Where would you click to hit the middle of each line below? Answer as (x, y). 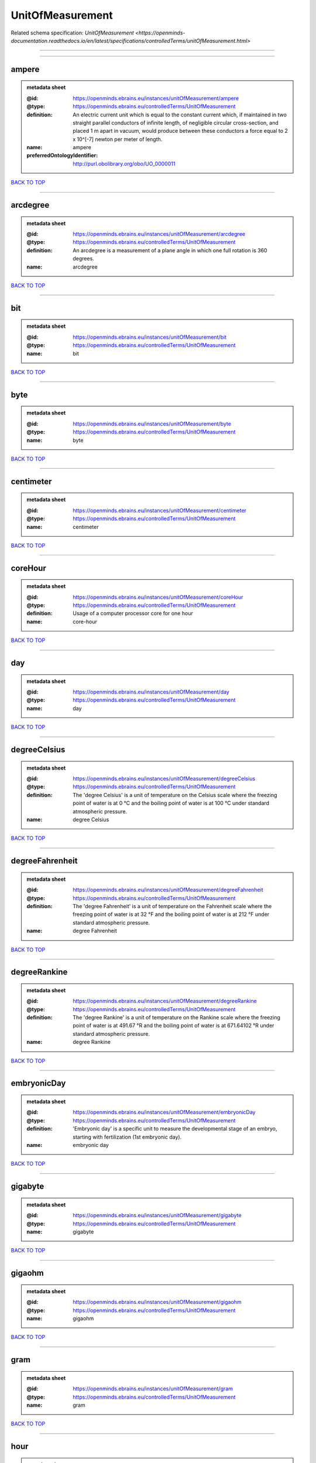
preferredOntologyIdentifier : (62, 156)
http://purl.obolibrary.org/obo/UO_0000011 (124, 163)
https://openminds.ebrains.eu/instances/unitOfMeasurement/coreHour (158, 597)
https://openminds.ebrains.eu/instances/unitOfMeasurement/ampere (156, 98)
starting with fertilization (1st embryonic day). (127, 1137)
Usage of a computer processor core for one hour (133, 613)
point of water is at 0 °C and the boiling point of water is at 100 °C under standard (171, 803)
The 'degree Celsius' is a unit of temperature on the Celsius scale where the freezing (175, 795)
